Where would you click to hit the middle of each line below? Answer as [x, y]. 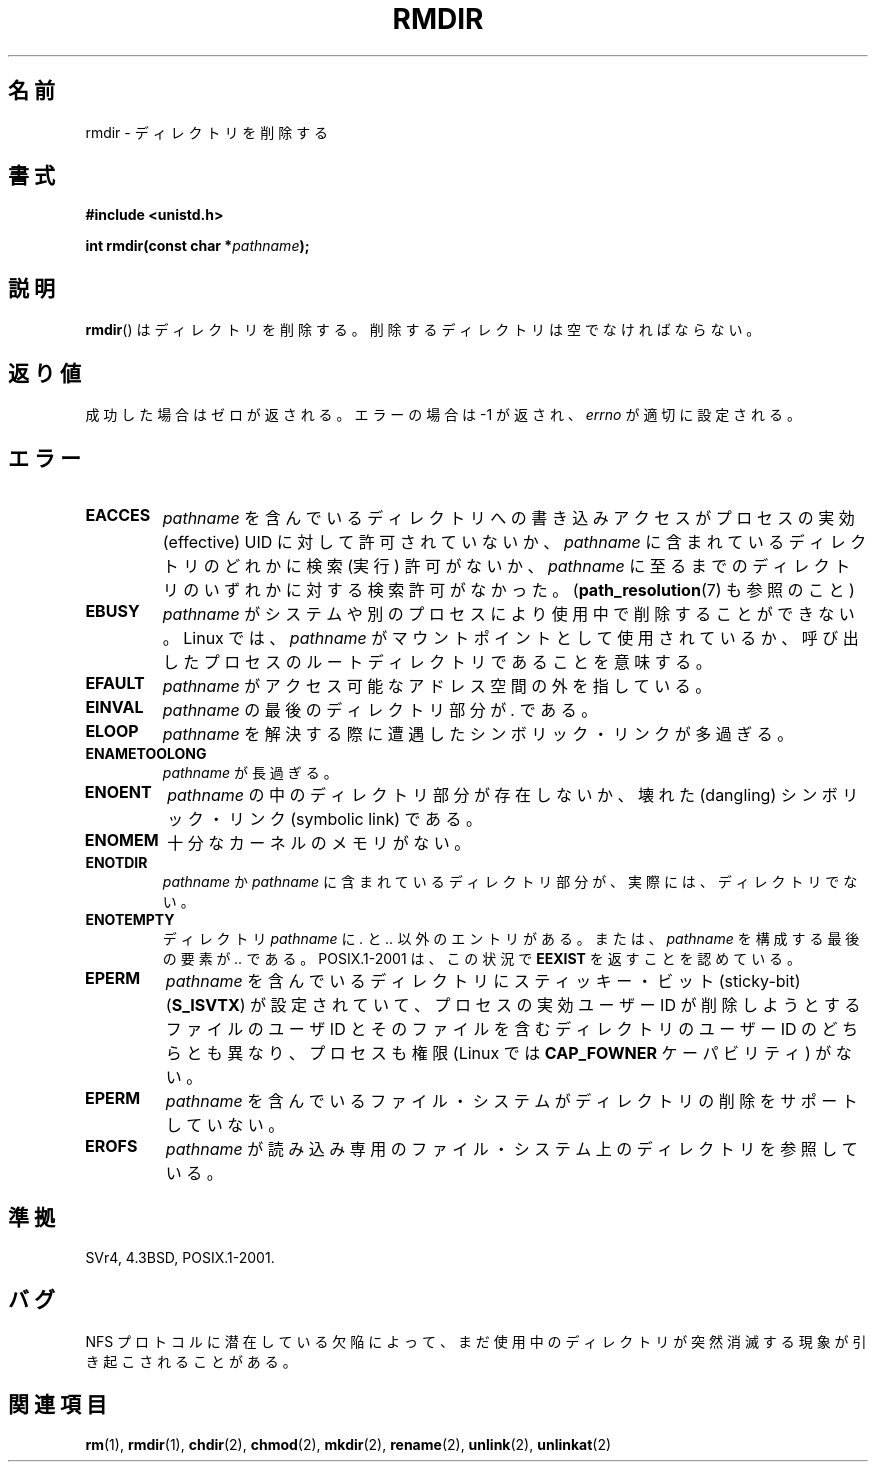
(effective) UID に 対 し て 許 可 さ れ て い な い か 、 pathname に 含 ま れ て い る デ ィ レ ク [514, 541]
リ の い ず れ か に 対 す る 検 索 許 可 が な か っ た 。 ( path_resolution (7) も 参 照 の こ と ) [508, 589]
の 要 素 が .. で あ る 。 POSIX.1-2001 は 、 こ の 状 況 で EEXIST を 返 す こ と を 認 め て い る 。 [482, 958]
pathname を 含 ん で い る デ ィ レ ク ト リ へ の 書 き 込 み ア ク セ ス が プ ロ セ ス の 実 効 [508, 517]
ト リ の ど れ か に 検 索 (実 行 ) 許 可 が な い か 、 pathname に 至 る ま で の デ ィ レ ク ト [506, 565]
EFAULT [115, 682]
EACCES [118, 514]
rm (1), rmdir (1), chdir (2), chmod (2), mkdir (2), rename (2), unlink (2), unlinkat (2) [348, 1444]
